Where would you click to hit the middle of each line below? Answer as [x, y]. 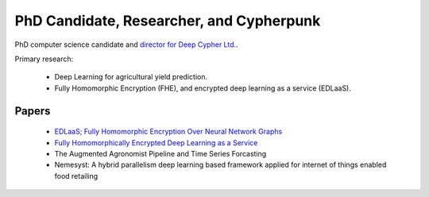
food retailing [76, 176]
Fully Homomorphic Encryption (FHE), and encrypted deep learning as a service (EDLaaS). [203, 88]
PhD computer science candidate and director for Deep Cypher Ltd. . [126, 44]
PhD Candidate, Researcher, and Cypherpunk [168, 21]
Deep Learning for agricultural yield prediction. [131, 77]
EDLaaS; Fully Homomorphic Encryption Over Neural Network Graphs [168, 132]
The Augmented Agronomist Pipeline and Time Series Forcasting [160, 153]
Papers [33, 111]
